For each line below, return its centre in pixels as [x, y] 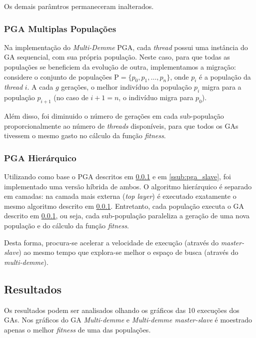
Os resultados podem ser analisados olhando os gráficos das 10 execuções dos [122, 310]
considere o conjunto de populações [58, 76]
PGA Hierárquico [40, 157]
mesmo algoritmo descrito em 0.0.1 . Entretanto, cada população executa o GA [124, 206]
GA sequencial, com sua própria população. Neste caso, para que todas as [117, 57]
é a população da [225, 76]
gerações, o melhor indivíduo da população [126, 87]
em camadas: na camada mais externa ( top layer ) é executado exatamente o [120, 196]
